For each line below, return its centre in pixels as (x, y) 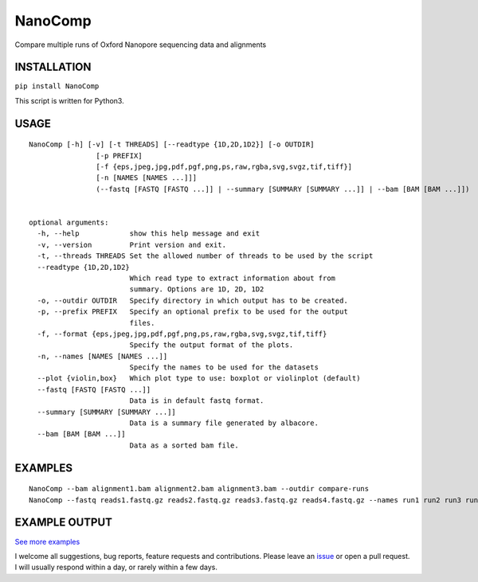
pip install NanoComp (57, 86)
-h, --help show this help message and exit (149, 234)
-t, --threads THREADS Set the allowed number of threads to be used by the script (205, 256)
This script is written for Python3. (69, 100)
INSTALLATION (53, 67)
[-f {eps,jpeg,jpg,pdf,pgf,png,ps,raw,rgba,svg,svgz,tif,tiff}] (224, 167)
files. (142, 323)
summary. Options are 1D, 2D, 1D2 (197, 289)
